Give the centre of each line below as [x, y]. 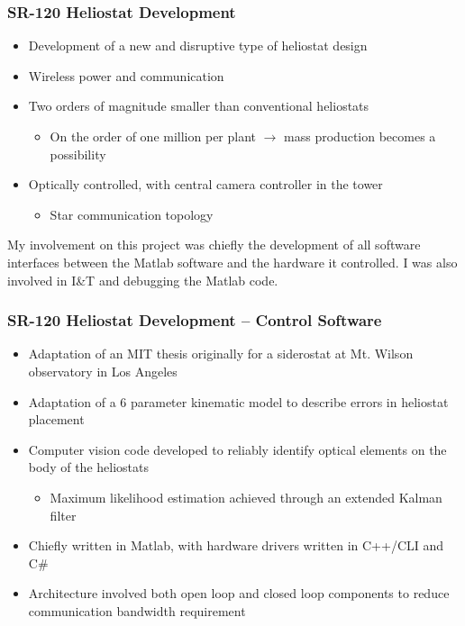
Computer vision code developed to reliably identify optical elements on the [237, 449]
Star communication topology [132, 214]
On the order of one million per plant [153, 136]
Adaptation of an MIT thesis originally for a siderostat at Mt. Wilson [221, 354]
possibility [78, 154]
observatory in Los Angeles [103, 371]
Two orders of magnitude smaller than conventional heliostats [199, 106]
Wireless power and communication [126, 75]
